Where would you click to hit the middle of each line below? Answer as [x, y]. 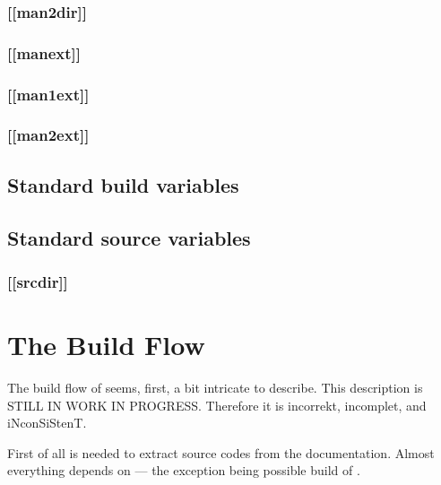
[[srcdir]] [38, 281]
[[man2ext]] [48, 135]
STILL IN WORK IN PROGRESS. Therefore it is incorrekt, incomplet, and [217, 405]
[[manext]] [44, 52]
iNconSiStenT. [47, 423]
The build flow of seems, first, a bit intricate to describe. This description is [215, 387]
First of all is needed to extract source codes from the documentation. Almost [221, 452]
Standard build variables [123, 184]
